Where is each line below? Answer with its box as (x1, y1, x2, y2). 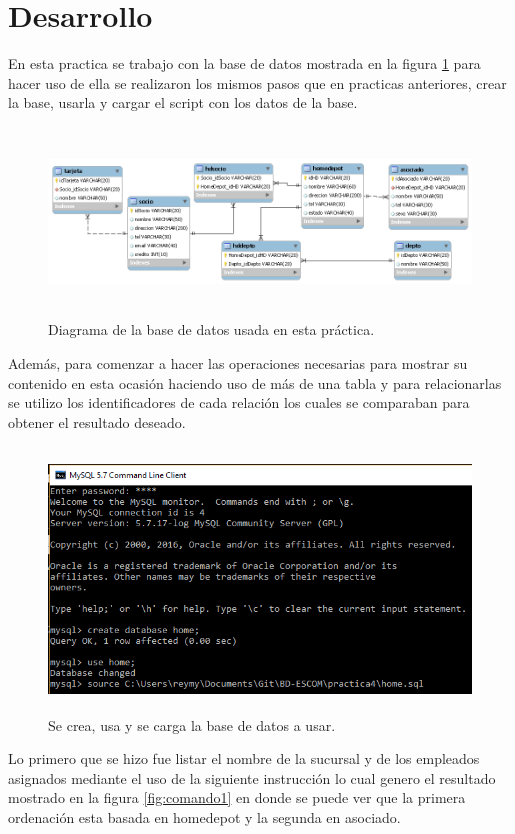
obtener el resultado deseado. (8, 411, 186, 432)
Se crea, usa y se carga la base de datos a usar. (48, 714, 336, 735)
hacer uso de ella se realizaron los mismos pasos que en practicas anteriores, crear (8, 72, 507, 93)
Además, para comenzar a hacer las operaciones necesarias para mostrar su (8, 353, 468, 374)
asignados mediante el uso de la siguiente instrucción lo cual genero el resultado (8, 767, 496, 788)
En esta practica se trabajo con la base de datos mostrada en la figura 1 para (8, 53, 481, 74)
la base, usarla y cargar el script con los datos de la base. (8, 92, 358, 113)
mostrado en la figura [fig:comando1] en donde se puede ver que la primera (8, 787, 466, 808)
